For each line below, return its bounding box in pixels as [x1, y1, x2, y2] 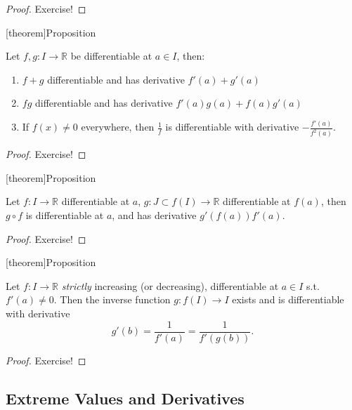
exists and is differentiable [232, 292, 344, 307]
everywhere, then [81, 119, 155, 134]
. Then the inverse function [53, 292, 171, 307]
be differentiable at [70, 48, 152, 63]
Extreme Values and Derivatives [6, 387, 245, 409]
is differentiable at [25, 208, 104, 223]
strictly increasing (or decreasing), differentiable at [61, 278, 279, 293]
